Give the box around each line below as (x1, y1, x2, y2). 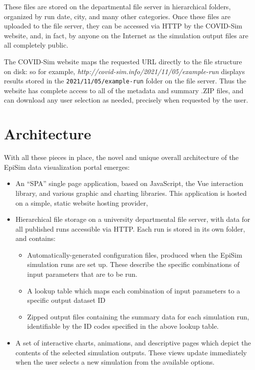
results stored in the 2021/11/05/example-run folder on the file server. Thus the (4, 76, 247, 86)
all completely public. (4, 40, 69, 50)
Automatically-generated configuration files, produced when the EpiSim (27, 249, 242, 260)
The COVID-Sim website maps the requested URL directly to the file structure (4, 56, 242, 66)
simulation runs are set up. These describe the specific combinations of (27, 259, 240, 269)
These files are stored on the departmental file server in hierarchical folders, (4, 1, 231, 11)
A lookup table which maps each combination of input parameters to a (27, 285, 240, 295)
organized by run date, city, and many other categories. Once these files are (4, 11, 231, 21)
